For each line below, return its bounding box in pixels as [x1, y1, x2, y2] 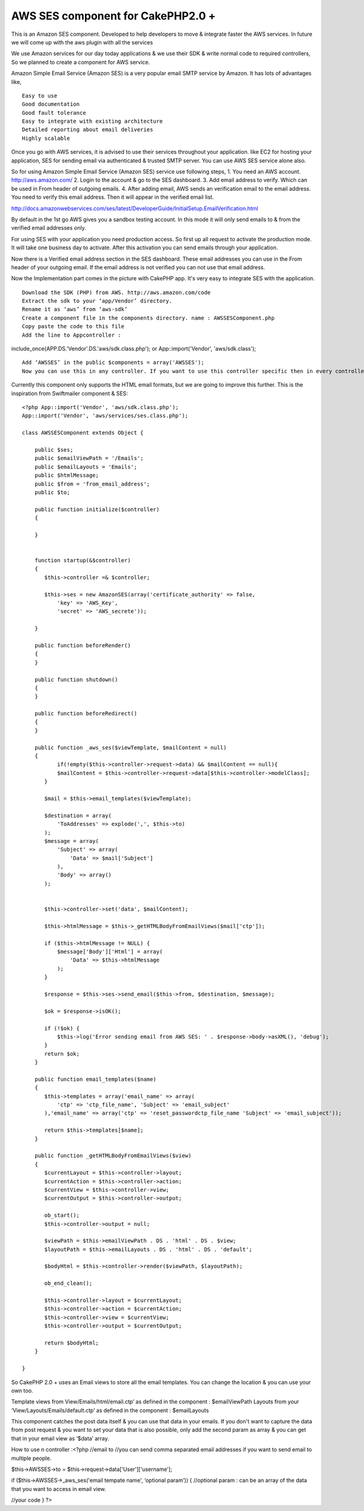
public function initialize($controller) [34, 506, 160, 513]
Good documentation [22, 101, 80, 108]
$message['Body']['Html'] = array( [56, 948, 163, 955]
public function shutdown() [34, 676, 118, 683]
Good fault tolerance [22, 109, 86, 116]
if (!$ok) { [44, 1025, 80, 1031]
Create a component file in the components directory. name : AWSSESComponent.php [22, 314, 275, 322]
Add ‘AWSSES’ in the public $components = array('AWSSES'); [22, 359, 204, 366]
